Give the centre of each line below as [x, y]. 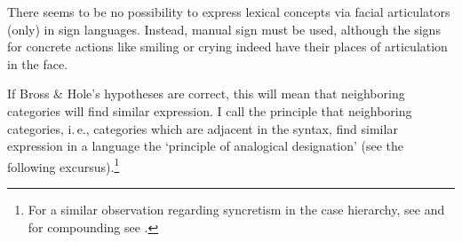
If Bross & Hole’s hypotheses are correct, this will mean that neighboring [206, 94]
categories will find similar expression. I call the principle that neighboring [210, 110]
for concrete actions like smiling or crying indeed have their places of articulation [227, 47]
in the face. [38, 63]
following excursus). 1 [64, 165]
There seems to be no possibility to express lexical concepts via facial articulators [229, 12]
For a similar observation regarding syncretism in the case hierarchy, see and [236, 209]
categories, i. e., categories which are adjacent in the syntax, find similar [203, 128]
